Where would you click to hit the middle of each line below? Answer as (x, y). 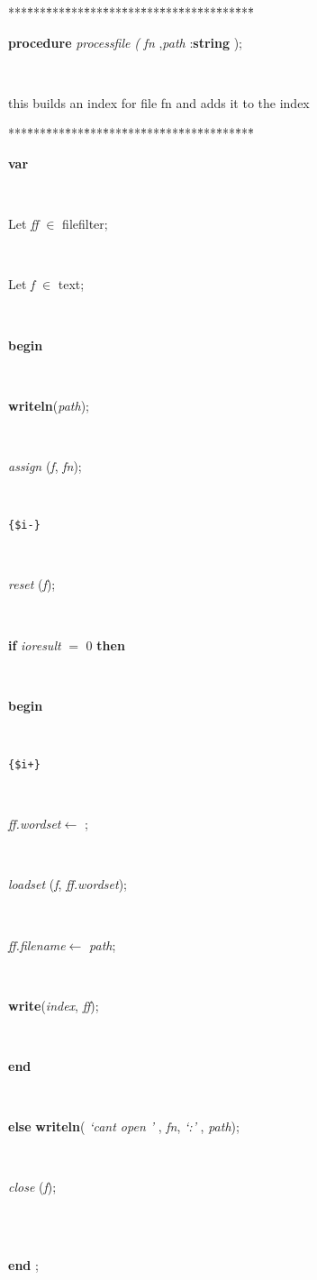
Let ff (23, 224)
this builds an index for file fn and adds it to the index (159, 102)
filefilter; (85, 224)
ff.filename (37, 944)
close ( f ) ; (32, 1187)
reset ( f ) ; (32, 584)
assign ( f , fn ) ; (45, 465)
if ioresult (35, 645)
